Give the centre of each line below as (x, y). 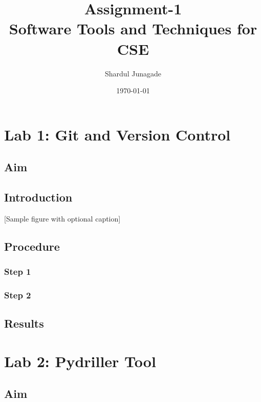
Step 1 (18, 272)
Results (24, 323)
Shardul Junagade (133, 73)
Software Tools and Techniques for (133, 28)
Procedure (32, 246)
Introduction (38, 197)
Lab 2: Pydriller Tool (80, 361)
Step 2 (18, 295)
